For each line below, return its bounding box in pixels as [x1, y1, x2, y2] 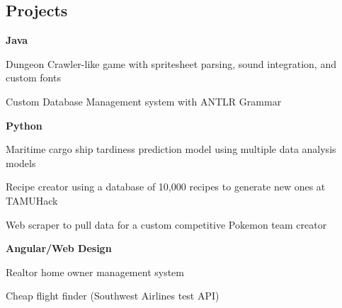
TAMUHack [6, 193, 58, 207]
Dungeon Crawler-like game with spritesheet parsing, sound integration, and [6, 56, 336, 71]
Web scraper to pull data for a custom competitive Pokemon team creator [6, 217, 327, 232]
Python [6, 118, 42, 132]
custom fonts [6, 70, 61, 85]
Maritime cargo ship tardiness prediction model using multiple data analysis [6, 142, 336, 156]
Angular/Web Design [6, 241, 112, 256]
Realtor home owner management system [6, 264, 184, 279]
